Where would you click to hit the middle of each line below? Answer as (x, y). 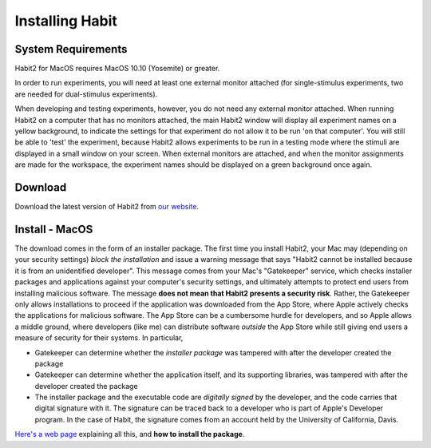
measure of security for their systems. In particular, (99, 338)
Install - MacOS (54, 229)
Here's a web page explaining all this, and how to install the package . (130, 434)
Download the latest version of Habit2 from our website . (107, 207)
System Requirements (71, 49)
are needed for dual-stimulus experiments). (86, 94)
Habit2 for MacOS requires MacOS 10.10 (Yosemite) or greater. (117, 69)
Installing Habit (66, 21)
